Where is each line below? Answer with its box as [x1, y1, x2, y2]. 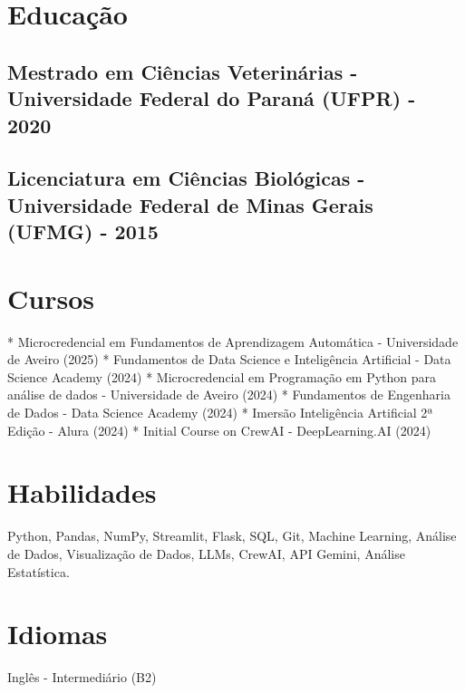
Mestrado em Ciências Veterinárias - [7, 57, 358, 85]
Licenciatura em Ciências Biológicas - [7, 164, 365, 192]
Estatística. [7, 562, 70, 581]
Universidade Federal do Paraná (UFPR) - [7, 84, 416, 112]
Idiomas [7, 615, 108, 652]
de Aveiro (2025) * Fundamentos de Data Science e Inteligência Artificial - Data [7, 350, 451, 369]
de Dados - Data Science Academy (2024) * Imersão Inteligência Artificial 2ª [7, 403, 433, 421]
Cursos [7, 279, 94, 316]
